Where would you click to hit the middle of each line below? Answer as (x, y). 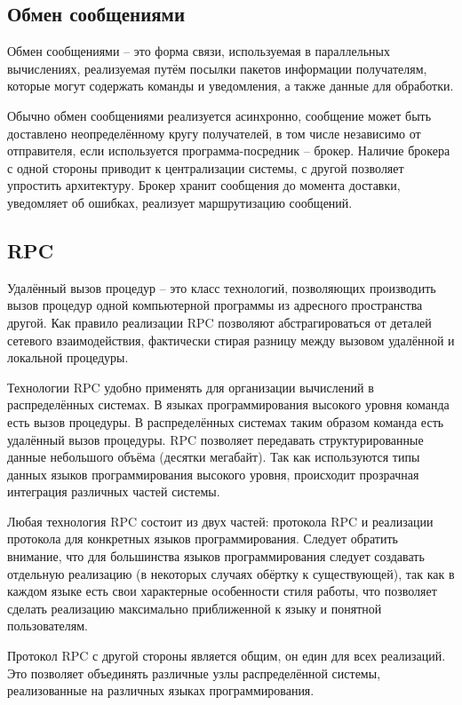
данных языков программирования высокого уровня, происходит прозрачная (213, 474)
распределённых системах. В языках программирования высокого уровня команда (228, 404)
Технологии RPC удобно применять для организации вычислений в (191, 387)
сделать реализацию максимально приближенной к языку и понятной (195, 608)
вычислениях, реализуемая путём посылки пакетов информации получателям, (217, 68)
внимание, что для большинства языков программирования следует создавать (216, 556)
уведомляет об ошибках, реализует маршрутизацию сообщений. (180, 202)
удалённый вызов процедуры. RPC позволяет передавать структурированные (215, 439)
